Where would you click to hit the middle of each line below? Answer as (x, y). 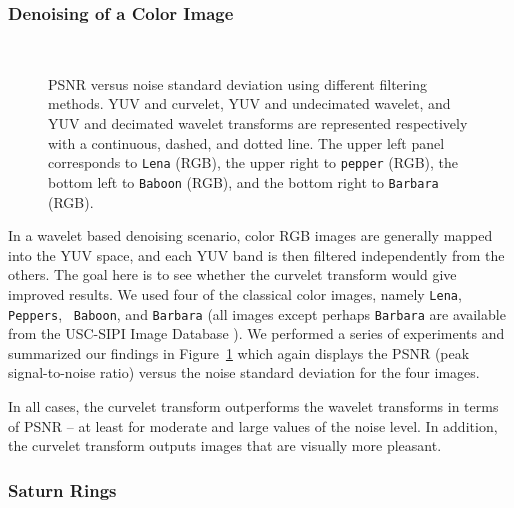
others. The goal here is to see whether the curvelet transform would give (232, 274)
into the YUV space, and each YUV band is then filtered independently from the (256, 254)
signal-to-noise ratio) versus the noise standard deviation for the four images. (244, 372)
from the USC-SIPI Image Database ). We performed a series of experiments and (256, 333)
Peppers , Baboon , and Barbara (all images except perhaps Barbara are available (257, 313)
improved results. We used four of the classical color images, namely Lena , (235, 293)
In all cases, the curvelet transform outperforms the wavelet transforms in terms (253, 405)
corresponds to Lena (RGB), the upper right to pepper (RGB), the (253, 162)
